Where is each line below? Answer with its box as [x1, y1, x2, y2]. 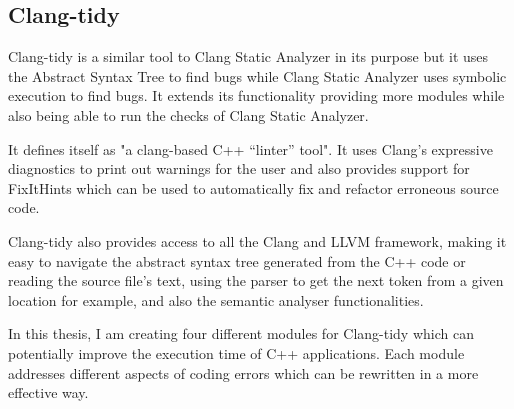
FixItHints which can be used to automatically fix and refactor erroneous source [8, 177, 499, 198]
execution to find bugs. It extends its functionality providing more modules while [8, 85, 505, 106]
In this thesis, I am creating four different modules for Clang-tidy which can [8, 323, 474, 344]
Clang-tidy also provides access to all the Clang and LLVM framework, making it [8, 230, 507, 251]
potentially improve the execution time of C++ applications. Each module [8, 342, 465, 363]
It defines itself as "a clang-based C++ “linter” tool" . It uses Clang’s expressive [8, 138, 493, 159]
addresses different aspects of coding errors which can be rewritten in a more [8, 362, 479, 383]
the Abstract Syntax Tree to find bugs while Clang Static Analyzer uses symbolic [8, 65, 507, 86]
